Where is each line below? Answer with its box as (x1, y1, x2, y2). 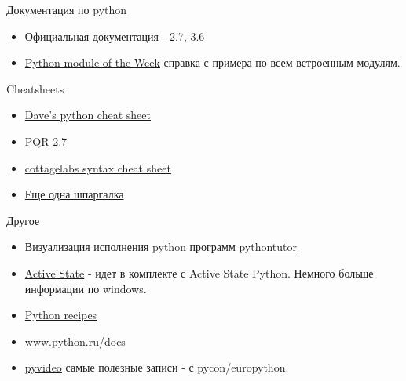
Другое (6, 212, 40, 228)
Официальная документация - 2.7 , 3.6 (24, 27, 205, 44)
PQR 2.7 (24, 132, 68, 149)
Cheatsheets (6, 80, 64, 96)
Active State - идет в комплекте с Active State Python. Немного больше (24, 264, 374, 281)
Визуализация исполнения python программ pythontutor (24, 238, 297, 255)
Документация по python (6, 2, 127, 17)
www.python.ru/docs (24, 332, 126, 349)
